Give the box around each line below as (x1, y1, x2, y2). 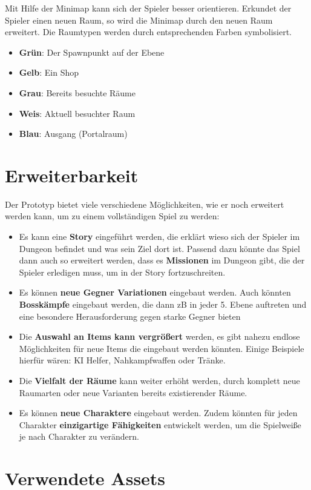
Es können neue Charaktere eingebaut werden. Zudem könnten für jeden (19, 406, 298, 419)
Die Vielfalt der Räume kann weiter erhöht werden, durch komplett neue (19, 374, 300, 386)
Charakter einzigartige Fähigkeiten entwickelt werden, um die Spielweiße (19, 418, 301, 431)
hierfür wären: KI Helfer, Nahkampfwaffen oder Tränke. (19, 354, 226, 366)
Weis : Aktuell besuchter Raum (19, 107, 136, 119)
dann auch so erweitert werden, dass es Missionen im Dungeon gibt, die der (19, 254, 305, 267)
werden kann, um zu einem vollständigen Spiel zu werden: (5, 210, 220, 222)
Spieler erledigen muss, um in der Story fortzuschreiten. (19, 265, 226, 278)
